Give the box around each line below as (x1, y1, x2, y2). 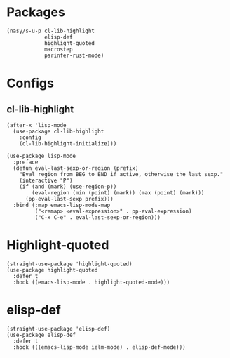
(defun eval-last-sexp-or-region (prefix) (13, 164, 139, 172)
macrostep (43, 46, 73, 53)
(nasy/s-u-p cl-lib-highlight (6, 27, 95, 34)
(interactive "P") (19, 177, 73, 184)
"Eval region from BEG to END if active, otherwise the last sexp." (19, 171, 224, 178)
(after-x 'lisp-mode (6, 121, 67, 128)
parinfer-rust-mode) (43, 52, 104, 59)
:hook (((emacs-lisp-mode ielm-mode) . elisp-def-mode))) (13, 343, 187, 351)
